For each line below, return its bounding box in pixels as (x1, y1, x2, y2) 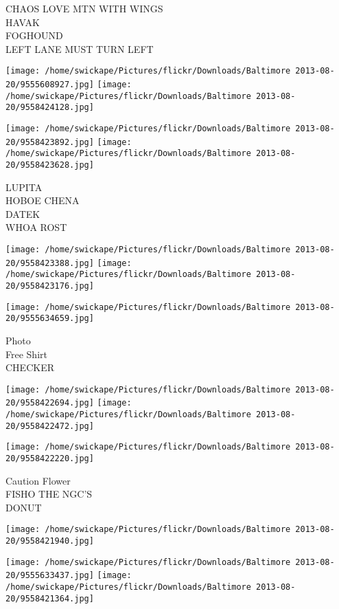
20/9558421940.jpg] (5, 536, 94, 546)
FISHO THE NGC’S (5, 487, 93, 501)
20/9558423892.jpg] (5, 137, 94, 147)
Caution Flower (5, 473, 71, 487)
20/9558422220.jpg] (5, 454, 94, 463)
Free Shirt (5, 346, 47, 361)
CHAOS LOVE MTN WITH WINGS (5, 1, 163, 15)
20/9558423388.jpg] (5, 258, 94, 268)
